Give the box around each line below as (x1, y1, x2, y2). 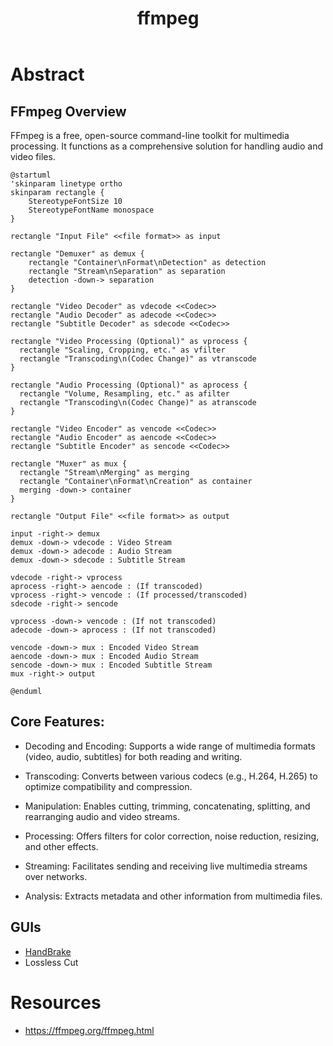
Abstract (10, 63, 85, 86)
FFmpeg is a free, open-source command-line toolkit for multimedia (10, 130, 290, 141)
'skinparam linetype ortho (10, 179, 123, 189)
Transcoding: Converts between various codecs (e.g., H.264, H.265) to (24, 770, 318, 782)
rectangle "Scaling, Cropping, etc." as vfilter (19, 345, 226, 355)
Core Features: (10, 713, 105, 731)
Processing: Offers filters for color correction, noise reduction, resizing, (24, 830, 320, 842)
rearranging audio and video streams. (24, 810, 180, 822)
